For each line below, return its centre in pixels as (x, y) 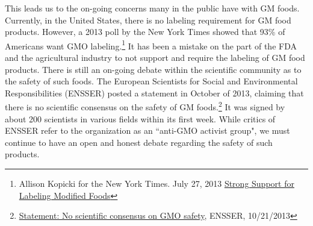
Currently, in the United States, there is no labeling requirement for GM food (148, 20)
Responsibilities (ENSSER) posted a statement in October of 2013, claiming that (154, 93)
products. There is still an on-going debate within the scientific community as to (153, 69)
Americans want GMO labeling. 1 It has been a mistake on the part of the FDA (151, 45)
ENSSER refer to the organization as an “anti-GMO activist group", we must (147, 130)
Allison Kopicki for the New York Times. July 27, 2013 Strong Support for (156, 184)
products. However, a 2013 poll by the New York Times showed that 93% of (145, 32)
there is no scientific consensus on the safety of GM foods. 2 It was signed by (145, 106)
